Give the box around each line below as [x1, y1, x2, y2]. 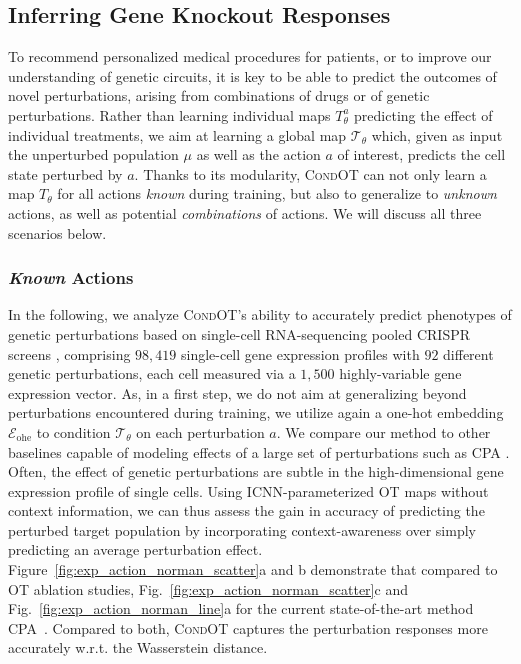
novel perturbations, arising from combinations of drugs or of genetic [8, 85, 430, 106]
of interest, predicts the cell [337, 144, 506, 165]
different [443, 343, 494, 364]
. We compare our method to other [276, 421, 491, 442]
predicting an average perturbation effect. [8, 539, 263, 560]
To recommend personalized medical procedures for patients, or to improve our [8, 46, 492, 67]
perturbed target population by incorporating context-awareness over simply [8, 519, 476, 540]
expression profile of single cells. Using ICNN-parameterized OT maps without [8, 480, 489, 501]
